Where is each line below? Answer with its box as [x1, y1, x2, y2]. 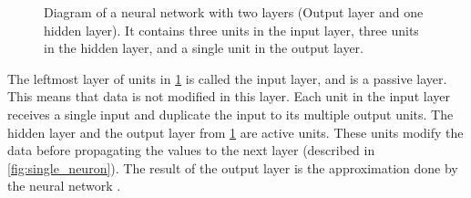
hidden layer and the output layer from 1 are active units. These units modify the [7, 122, 464, 141]
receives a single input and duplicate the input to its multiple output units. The [7, 104, 454, 123]
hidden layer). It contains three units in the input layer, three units [44, 20, 419, 39]
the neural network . [7, 176, 121, 195]
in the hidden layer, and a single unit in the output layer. [44, 38, 363, 57]
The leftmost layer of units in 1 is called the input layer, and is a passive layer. [7, 68, 447, 88]
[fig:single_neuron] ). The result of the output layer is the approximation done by [7, 158, 458, 177]
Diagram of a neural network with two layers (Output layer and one [44, 3, 424, 21]
